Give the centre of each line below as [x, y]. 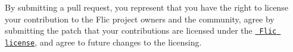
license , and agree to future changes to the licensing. [103, 42]
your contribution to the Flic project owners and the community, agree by [140, 19]
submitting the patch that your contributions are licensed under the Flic [141, 30]
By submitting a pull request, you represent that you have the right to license [146, 7]
